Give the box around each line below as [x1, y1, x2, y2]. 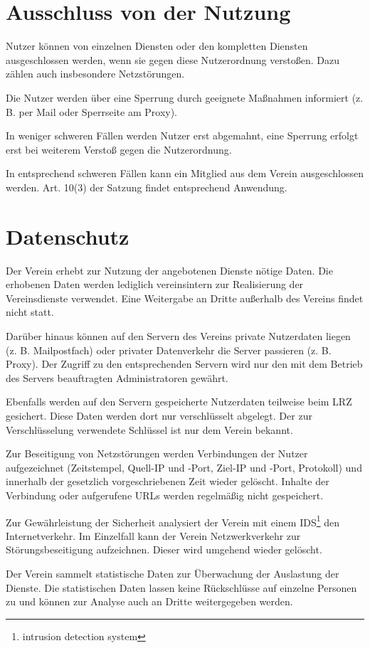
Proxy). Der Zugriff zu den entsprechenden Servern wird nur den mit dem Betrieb [6, 356, 363, 371]
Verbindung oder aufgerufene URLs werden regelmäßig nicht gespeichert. [6, 487, 324, 502]
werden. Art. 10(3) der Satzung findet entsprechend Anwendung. [6, 179, 287, 194]
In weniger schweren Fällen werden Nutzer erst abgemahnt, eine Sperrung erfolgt [6, 128, 359, 143]
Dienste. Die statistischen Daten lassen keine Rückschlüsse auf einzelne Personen [6, 580, 357, 595]
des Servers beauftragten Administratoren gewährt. [6, 370, 228, 385]
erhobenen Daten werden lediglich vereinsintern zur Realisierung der [6, 277, 304, 292]
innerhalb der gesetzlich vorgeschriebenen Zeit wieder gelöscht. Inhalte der [6, 474, 329, 489]
